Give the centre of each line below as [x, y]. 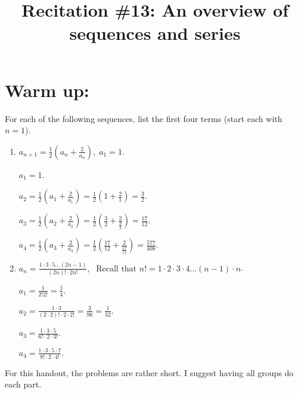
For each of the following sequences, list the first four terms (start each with [144, 118]
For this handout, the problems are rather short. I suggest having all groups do [149, 372]
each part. [23, 384]
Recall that [117, 269]
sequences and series [155, 33]
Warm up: [47, 90]
